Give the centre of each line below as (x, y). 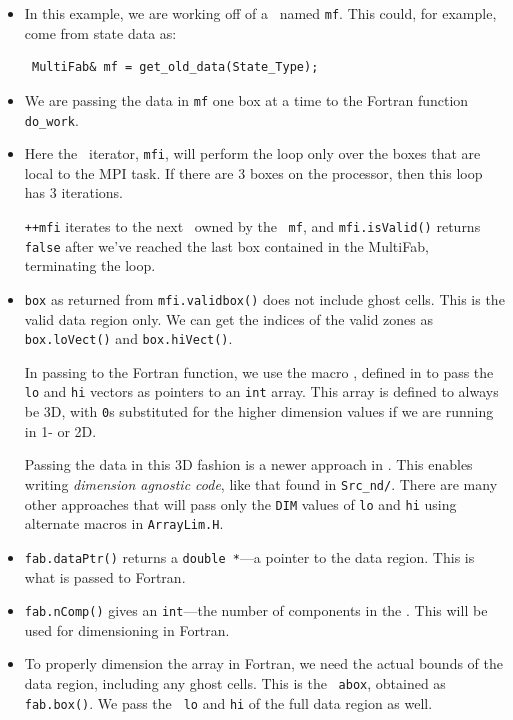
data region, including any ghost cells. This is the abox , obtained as (235, 682)
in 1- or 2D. (60, 430)
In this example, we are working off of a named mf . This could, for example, (260, 13)
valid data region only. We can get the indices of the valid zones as (228, 318)
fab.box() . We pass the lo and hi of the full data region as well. (228, 702)
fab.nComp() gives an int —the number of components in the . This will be (256, 610)
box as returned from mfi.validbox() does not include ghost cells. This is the (264, 298)
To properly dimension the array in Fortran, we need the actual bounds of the (263, 663)
